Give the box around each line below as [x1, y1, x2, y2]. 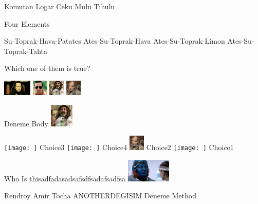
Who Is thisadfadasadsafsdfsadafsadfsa [4, 173, 125, 183]
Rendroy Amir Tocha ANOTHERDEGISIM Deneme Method [4, 190, 196, 201]
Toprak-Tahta [4, 45, 48, 56]
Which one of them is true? [4, 63, 90, 73]
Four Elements [4, 18, 50, 29]
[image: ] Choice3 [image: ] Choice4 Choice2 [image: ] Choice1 [4, 142, 234, 153]
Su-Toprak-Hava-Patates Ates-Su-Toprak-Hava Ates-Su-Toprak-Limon [4, 35, 225, 46]
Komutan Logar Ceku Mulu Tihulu [4, 1, 115, 11]
